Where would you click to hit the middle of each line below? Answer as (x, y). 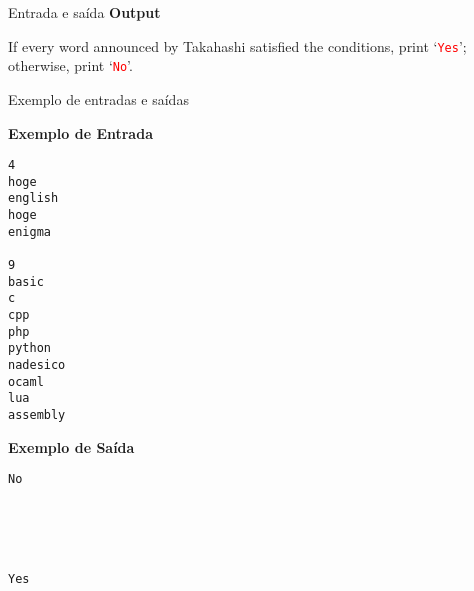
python (29, 348)
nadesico (37, 364)
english (33, 198)
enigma (29, 231)
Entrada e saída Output (84, 12)
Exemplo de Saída (71, 446)
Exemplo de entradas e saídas (98, 98)
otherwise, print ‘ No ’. (70, 65)
